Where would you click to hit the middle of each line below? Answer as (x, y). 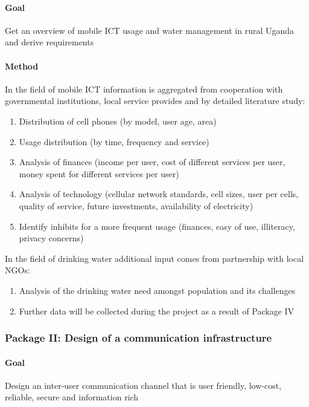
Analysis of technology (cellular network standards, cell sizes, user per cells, (159, 194)
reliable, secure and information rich (72, 397)
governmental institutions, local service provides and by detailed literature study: (155, 101)
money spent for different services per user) (99, 173)
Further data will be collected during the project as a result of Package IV (157, 311)
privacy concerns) (51, 238)
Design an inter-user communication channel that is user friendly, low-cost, (143, 385)
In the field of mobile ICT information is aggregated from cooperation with (144, 89)
